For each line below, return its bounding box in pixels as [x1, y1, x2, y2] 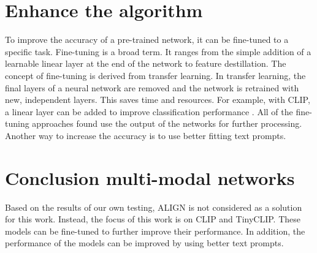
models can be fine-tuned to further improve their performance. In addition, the [5, 224, 305, 237]
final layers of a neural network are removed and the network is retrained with [5, 81, 299, 94]
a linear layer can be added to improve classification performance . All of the [5, 105, 293, 118]
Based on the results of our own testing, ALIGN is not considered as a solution [5, 200, 302, 213]
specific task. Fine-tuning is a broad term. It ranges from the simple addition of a [5, 45, 311, 58]
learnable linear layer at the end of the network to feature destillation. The [5, 57, 286, 70]
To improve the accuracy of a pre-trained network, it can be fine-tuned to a [5, 33, 289, 46]
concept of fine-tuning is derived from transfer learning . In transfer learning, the [5, 69, 306, 81]
